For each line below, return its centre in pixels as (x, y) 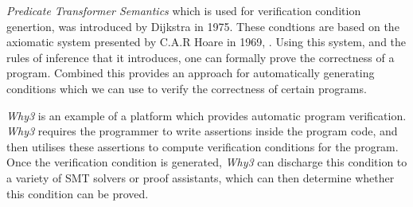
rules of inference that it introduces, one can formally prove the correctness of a (201, 57)
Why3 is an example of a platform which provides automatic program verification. (206, 115)
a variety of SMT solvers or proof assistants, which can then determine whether (201, 177)
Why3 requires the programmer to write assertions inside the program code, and (202, 131)
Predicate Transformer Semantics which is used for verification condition (184, 10)
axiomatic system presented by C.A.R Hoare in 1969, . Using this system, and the (206, 42)
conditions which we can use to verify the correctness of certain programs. (187, 88)
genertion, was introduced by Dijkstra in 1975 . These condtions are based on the (203, 26)
